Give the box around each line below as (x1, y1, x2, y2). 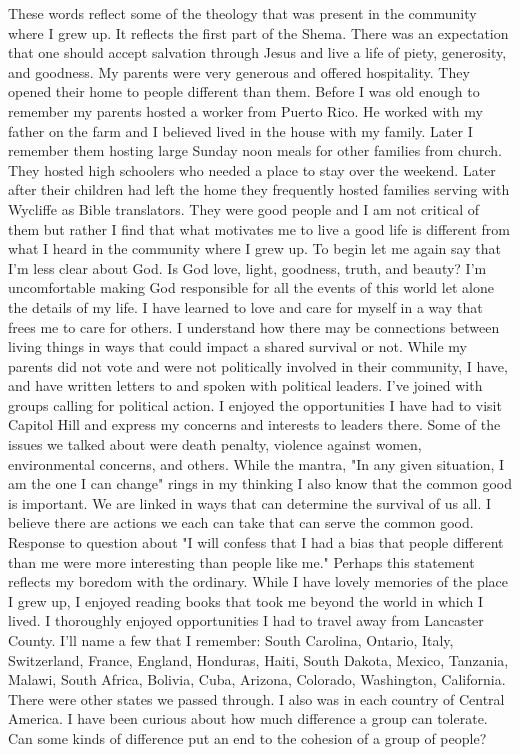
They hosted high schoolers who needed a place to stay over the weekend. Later (8, 159, 496, 180)
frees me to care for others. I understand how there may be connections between (8, 316, 500, 337)
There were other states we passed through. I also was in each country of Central (8, 688, 505, 709)
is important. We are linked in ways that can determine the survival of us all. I (8, 492, 492, 513)
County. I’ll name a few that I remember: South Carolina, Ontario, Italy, (8, 630, 454, 650)
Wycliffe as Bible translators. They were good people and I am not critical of (8, 198, 480, 219)
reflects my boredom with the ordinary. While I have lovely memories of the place (8, 571, 509, 592)
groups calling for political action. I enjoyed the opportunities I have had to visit (8, 394, 502, 415)
